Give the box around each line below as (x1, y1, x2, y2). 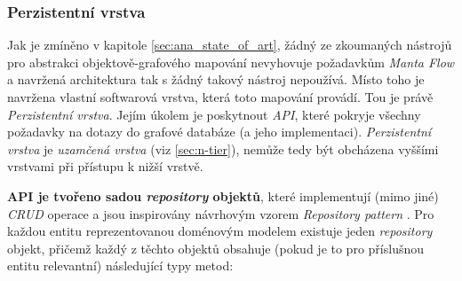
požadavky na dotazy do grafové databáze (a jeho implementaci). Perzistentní (7, 122, 432, 141)
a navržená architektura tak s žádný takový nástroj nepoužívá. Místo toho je (7, 70, 425, 89)
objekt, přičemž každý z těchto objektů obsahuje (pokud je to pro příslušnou (7, 238, 424, 257)
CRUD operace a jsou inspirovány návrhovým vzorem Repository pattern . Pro (7, 204, 434, 222)
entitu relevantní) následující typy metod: (7, 256, 234, 275)
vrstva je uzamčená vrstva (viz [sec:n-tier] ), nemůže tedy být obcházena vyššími (7, 139, 439, 158)
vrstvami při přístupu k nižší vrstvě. (7, 157, 203, 176)
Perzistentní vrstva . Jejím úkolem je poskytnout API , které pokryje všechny (7, 105, 421, 123)
